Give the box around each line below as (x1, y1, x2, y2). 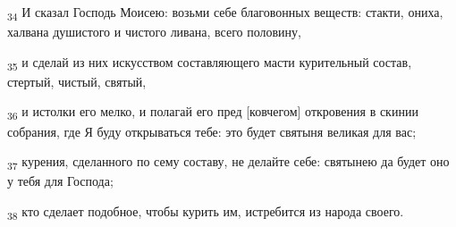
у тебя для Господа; (7, 172, 114, 190)
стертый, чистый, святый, (7, 71, 147, 90)
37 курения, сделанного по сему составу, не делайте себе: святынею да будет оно (7, 152, 450, 172)
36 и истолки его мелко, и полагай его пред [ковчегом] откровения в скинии (7, 102, 418, 123)
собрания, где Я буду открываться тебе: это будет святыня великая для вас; (7, 122, 417, 140)
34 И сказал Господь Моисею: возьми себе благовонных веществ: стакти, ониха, (7, 3, 443, 23)
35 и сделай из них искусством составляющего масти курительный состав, (7, 52, 412, 73)
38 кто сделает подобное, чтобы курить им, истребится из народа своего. (7, 201, 404, 223)
